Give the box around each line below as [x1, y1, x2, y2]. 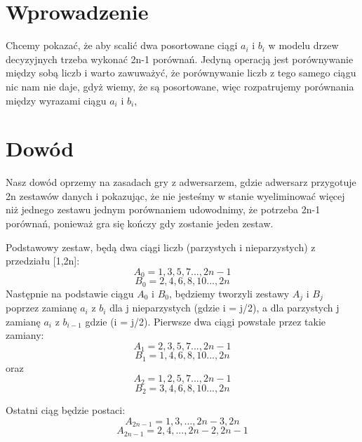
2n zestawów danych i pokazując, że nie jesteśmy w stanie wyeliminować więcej [6, 188, 345, 203]
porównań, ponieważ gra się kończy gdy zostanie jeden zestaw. [6, 216, 274, 230]
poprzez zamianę [6, 300, 77, 315]
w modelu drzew [268, 38, 339, 53]
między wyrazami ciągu [6, 93, 107, 107]
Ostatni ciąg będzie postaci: [6, 403, 126, 417]
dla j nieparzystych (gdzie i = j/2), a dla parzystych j [109, 300, 340, 315]
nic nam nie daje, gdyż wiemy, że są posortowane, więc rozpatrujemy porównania [6, 79, 354, 93]
